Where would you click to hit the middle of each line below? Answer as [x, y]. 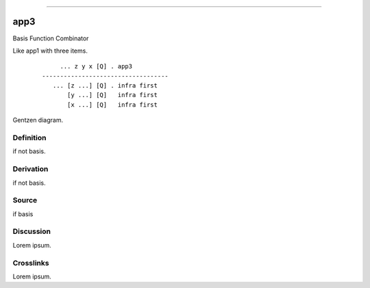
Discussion [32, 231]
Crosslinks [31, 263]
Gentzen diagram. [38, 120]
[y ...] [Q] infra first [112, 95]
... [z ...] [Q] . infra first [105, 86]
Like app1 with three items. [50, 51]
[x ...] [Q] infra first [112, 105]
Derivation [30, 169]
